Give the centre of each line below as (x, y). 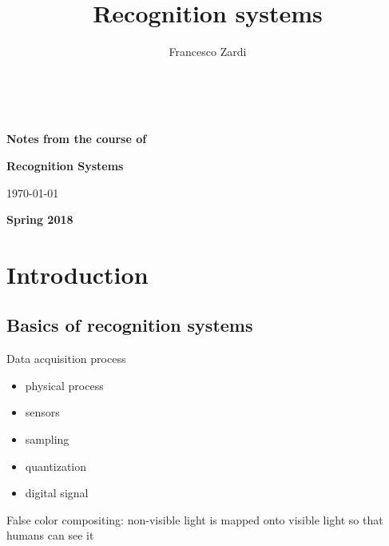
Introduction (77, 274)
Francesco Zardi (208, 52)
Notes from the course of (77, 139)
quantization (56, 466)
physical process (64, 385)
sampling (47, 439)
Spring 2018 (40, 219)
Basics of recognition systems (130, 325)
